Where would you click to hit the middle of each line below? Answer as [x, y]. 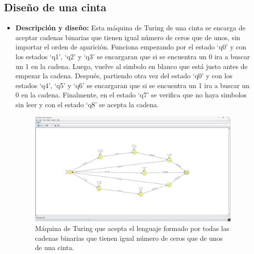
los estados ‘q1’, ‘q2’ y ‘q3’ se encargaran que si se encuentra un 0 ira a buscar [133, 56]
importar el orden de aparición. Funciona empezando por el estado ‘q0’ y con [131, 47]
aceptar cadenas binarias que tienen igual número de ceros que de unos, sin [128, 37]
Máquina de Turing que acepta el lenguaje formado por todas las [132, 228]
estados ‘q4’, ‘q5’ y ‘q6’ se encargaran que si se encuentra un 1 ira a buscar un [132, 85]
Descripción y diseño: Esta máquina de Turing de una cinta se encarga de [130, 28]
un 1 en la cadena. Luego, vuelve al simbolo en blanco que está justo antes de [131, 66]
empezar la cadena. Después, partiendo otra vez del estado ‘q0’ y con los [124, 76]
